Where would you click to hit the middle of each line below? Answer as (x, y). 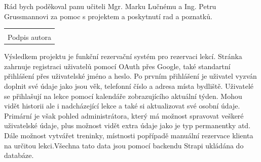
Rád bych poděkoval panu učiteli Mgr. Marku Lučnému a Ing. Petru (110, 6)
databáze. (19, 155)
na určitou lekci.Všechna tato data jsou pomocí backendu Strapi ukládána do (124, 145)
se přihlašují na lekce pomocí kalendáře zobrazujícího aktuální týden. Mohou (123, 96)
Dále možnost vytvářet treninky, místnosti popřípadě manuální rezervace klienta (129, 136)
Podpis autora (29, 37)
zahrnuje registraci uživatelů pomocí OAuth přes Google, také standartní (117, 66)
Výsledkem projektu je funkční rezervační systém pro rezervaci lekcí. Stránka (123, 56)
